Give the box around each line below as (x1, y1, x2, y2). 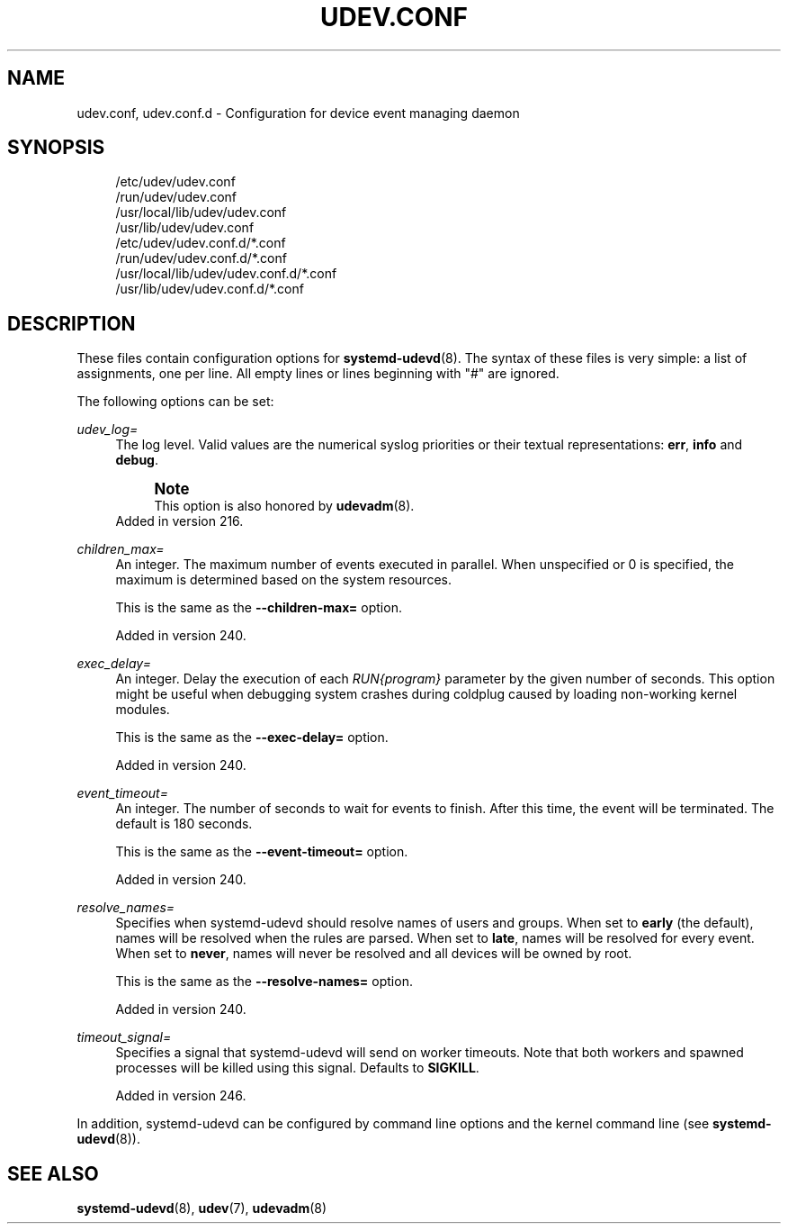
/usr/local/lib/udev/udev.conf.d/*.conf (115, 266, 337, 282)
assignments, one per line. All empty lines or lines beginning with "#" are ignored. (76, 366, 560, 382)
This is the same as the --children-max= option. (115, 600, 402, 616)
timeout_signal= (76, 1029, 172, 1045)
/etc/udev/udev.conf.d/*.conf (115, 235, 286, 251)
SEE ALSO (7, 1162, 99, 1185)
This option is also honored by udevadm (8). (154, 498, 415, 514)
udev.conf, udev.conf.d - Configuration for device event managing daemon (76, 104, 520, 121)
